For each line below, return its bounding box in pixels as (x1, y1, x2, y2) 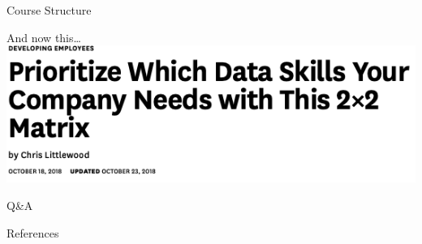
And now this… (6, 28, 81, 45)
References (6, 224, 59, 241)
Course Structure (6, 2, 92, 18)
